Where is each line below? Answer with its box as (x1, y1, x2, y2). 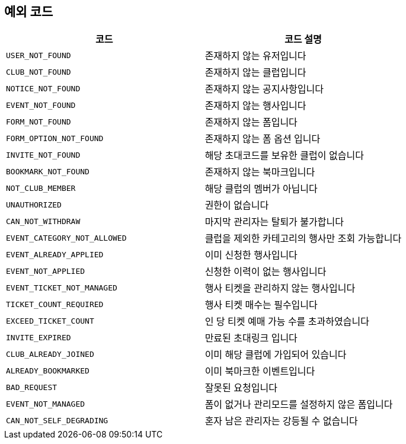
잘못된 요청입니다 (204, 382, 277, 394)
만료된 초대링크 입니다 (204, 332, 298, 344)
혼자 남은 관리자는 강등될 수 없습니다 (204, 415, 358, 427)
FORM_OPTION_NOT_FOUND (6, 133, 104, 143)
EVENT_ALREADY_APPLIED (6, 250, 104, 259)
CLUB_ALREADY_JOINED (6, 349, 94, 359)
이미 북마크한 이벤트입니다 (204, 365, 315, 378)
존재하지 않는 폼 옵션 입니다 (204, 133, 321, 145)
